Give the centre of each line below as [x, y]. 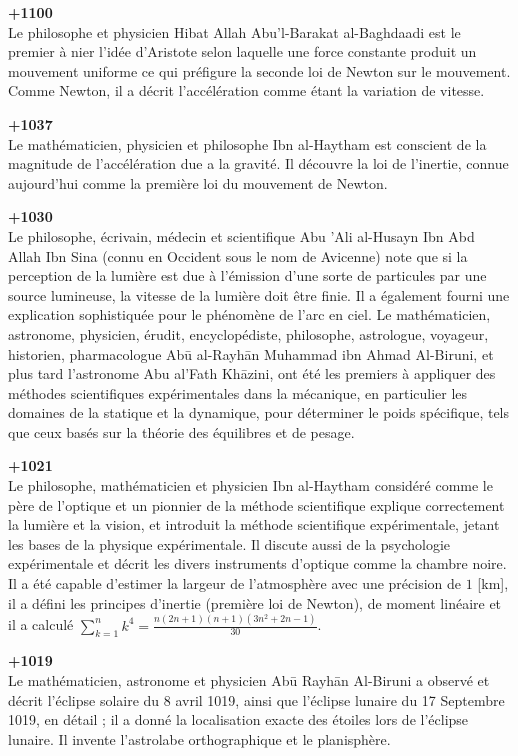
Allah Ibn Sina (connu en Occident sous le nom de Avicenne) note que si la [238, 255]
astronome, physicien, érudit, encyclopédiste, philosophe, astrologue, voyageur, [248, 333]
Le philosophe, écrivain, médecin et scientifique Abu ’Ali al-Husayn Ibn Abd [241, 235]
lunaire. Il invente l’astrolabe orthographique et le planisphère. [199, 738]
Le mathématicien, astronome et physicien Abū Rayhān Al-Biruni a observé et [249, 679]
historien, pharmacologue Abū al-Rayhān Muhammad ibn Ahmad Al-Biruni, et [251, 353]
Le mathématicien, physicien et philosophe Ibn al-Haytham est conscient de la [247, 143]
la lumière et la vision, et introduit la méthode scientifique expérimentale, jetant [254, 524]
